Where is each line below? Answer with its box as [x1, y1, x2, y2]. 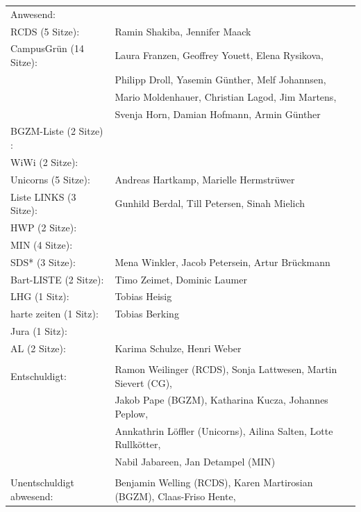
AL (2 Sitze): [10, 340, 66, 355]
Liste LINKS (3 [10, 189, 76, 204]
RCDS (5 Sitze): [10, 24, 80, 38]
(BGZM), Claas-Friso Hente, [115, 488, 236, 503]
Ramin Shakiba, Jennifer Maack [115, 24, 251, 38]
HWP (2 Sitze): [10, 220, 77, 234]
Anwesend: [10, 6, 56, 21]
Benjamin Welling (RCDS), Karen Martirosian [115, 475, 313, 490]
